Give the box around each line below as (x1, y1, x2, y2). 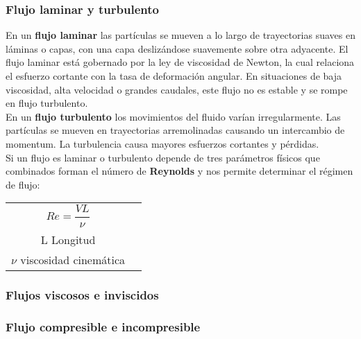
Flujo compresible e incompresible (6, 318, 201, 335)
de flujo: (6, 177, 40, 191)
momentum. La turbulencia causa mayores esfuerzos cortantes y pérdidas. (6, 136, 319, 150)
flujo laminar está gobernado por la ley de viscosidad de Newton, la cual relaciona (6, 55, 355, 69)
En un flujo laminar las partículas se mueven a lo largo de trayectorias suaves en (6, 28, 355, 42)
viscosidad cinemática (20, 252, 126, 268)
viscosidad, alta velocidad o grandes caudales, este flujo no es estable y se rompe (6, 82, 348, 96)
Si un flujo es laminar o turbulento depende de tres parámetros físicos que (6, 150, 320, 164)
